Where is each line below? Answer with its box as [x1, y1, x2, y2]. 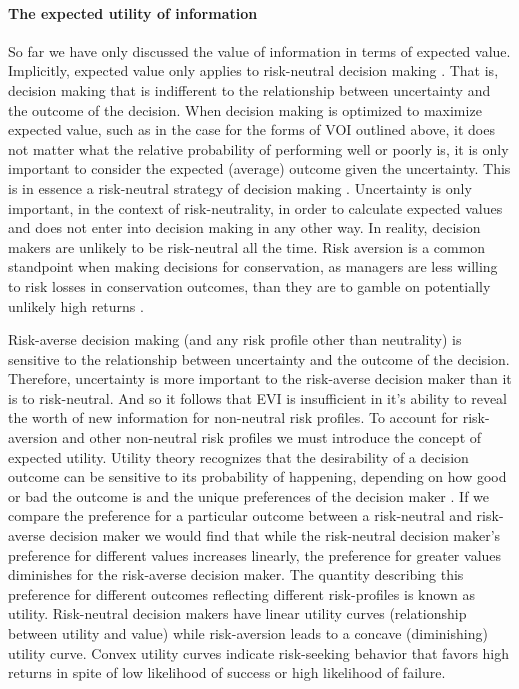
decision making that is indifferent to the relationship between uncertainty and [8, 79, 491, 100]
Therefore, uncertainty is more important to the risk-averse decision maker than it [8, 368, 512, 389]
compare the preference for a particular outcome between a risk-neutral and [8, 505, 472, 526]
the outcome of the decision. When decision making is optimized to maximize [8, 99, 482, 120]
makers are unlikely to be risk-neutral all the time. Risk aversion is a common [8, 236, 486, 257]
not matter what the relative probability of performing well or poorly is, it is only [8, 138, 509, 159]
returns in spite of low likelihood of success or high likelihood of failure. [8, 662, 446, 683]
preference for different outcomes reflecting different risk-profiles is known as [8, 583, 475, 604]
